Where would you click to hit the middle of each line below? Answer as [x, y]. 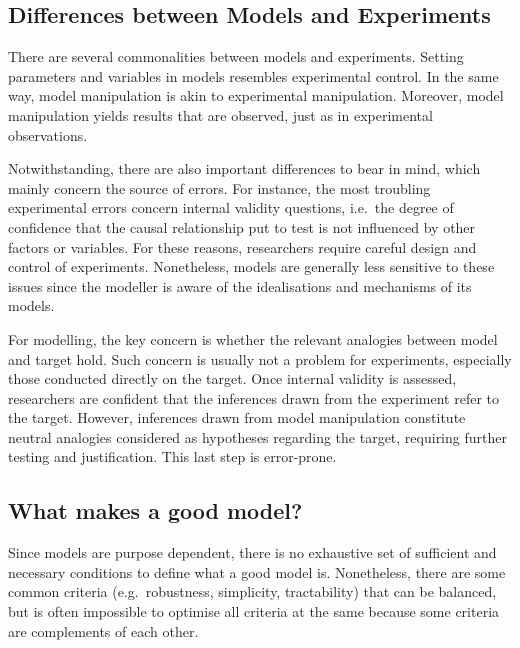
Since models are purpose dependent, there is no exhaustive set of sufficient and [252, 552]
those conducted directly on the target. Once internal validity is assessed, [232, 378]
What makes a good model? [155, 510]
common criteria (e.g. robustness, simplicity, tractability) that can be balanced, [252, 591]
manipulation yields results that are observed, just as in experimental [220, 114]
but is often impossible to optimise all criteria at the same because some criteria [254, 611]
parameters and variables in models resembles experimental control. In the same [253, 75]
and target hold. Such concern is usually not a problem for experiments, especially [260, 358]
